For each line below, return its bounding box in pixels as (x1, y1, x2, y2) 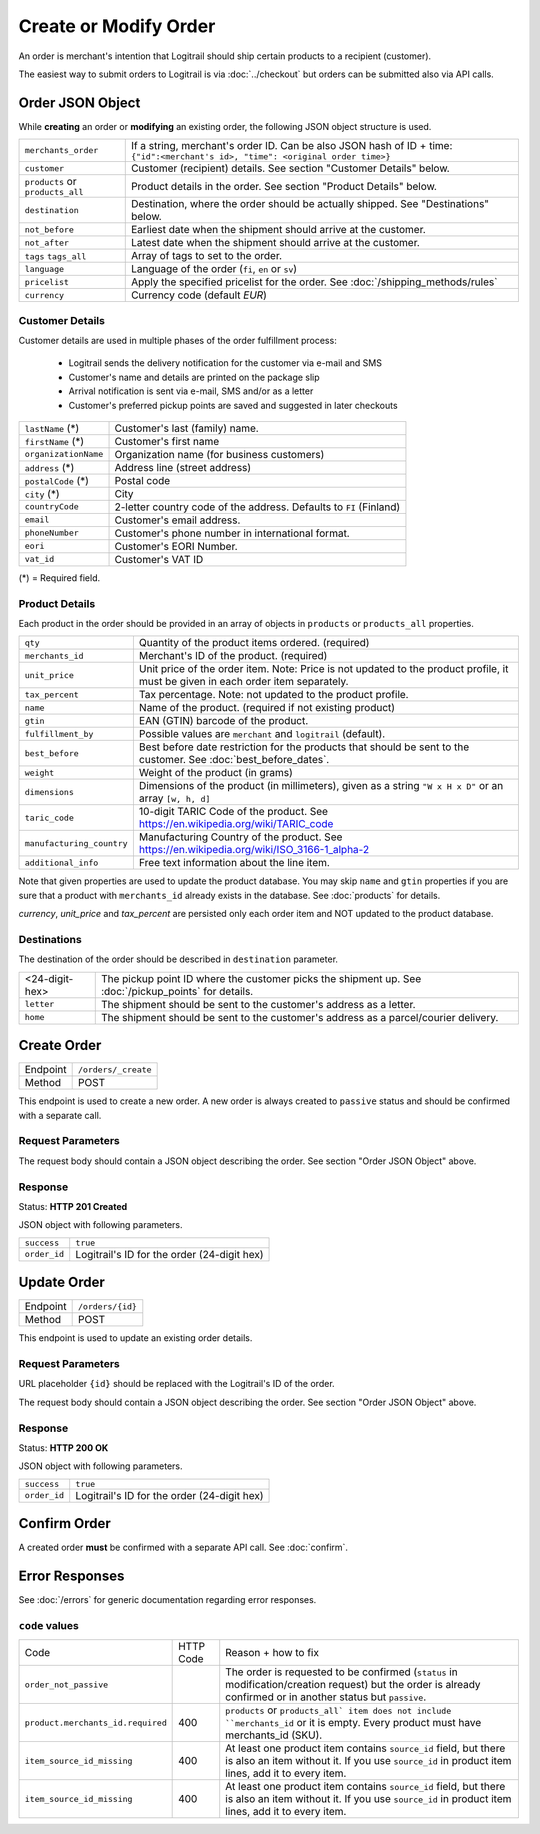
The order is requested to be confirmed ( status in (225, 1665, 459, 1679)
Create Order (18, 1037, 102, 1054)
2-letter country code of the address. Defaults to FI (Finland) (114, 500, 401, 514)
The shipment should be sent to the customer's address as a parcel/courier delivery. (100, 1010, 499, 1024)
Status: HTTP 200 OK (18, 1441, 109, 1454)
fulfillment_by (24, 728, 94, 739)
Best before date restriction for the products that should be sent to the (138, 740, 470, 754)
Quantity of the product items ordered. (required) (138, 636, 370, 650)
